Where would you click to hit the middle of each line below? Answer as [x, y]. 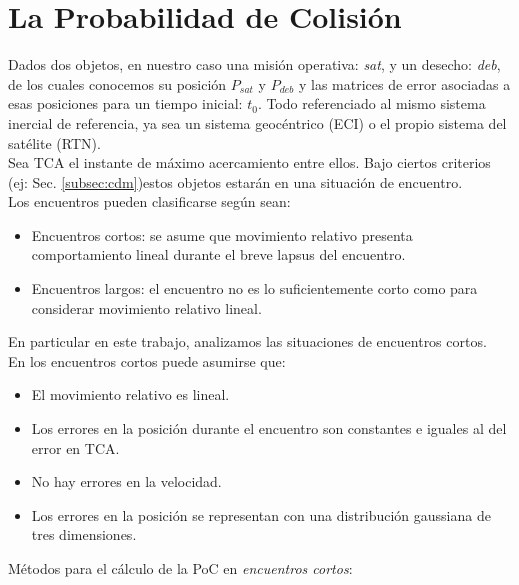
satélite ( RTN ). [54, 142]
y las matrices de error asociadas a [404, 83]
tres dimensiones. [84, 534]
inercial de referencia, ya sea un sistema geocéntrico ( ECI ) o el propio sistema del [257, 122]
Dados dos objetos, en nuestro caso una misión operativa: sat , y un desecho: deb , [254, 64]
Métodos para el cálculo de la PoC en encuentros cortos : [180, 568]
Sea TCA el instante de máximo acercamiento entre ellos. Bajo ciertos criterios [249, 162]
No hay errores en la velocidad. [126, 481]
